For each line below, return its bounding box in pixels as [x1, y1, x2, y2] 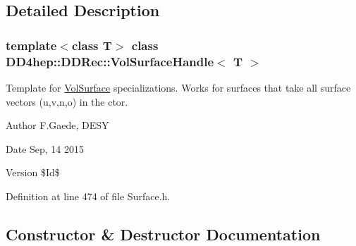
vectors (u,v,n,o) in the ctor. [6, 94, 128, 109]
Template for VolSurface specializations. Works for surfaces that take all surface [6, 80, 351, 94]
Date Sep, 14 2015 [6, 141, 85, 156]
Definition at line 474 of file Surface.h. [6, 188, 171, 203]
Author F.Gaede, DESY [6, 118, 109, 133]
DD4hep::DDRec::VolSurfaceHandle [6, 52, 214, 70]
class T [71, 36, 112, 54]
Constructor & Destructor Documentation [6, 223, 321, 245]
